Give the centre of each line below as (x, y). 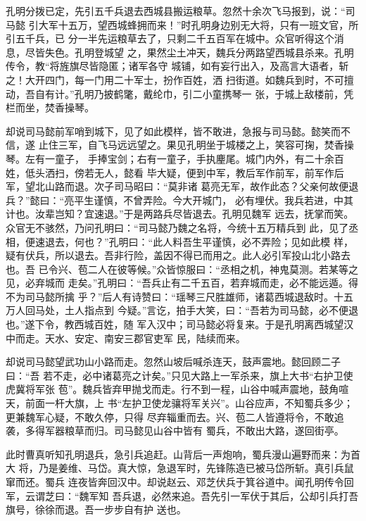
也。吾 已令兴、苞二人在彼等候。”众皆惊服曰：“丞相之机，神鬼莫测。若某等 (177, 269)
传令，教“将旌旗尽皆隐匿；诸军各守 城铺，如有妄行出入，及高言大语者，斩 (177, 66)
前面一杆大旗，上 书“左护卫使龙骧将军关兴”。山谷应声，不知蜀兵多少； (189, 403)
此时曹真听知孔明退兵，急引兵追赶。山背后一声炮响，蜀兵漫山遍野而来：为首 (183, 454)
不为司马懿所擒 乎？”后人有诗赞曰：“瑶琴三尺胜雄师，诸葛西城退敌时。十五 (179, 296)
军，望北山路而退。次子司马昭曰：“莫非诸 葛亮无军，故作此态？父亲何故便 (177, 186)
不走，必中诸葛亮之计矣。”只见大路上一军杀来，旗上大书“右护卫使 (203, 375)
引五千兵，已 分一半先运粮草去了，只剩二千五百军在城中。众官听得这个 (170, 38)
